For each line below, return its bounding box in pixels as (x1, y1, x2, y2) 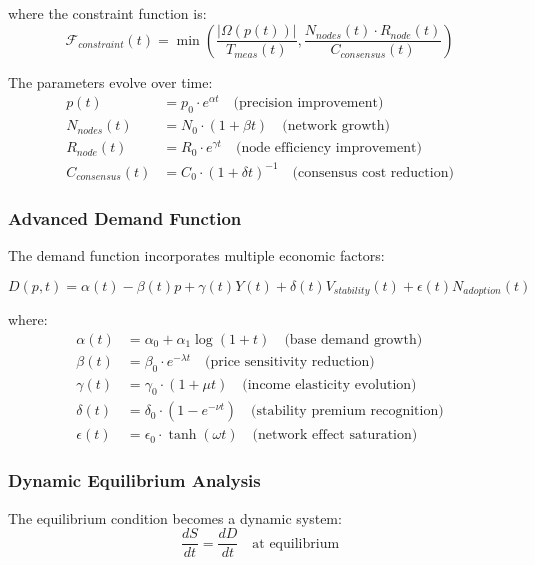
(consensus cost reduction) (292, 165, 454, 180)
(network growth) (282, 119, 391, 134)
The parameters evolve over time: (8, 71, 213, 92)
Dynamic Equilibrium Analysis (8, 468, 261, 493)
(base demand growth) (284, 332, 423, 347)
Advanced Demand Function (8, 205, 242, 230)
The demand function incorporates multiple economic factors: (8, 244, 385, 265)
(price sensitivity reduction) (205, 354, 375, 369)
